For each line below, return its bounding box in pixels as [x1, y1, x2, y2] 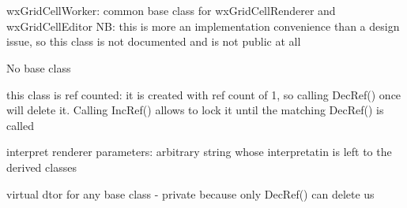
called [6, 117, 34, 133]
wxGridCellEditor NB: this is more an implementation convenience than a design [6, 17, 400, 34]
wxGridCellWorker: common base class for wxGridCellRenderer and [6, 2, 336, 19]
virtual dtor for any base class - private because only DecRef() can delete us [6, 185, 375, 202]
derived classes [6, 158, 77, 175]
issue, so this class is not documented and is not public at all [6, 33, 301, 50]
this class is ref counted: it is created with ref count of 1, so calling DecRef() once [6, 86, 401, 102]
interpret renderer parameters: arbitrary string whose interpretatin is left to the [6, 143, 392, 160]
